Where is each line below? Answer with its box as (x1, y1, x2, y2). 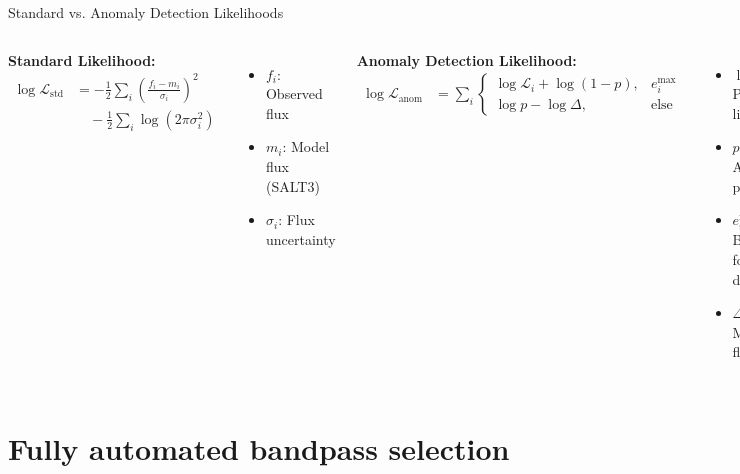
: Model (282, 136, 330, 157)
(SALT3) (265, 175, 320, 196)
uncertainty (265, 228, 336, 249)
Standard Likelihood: (8, 49, 156, 70)
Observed (265, 83, 323, 104)
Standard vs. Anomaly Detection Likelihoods (8, 2, 284, 22)
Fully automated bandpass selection (8, 428, 510, 469)
